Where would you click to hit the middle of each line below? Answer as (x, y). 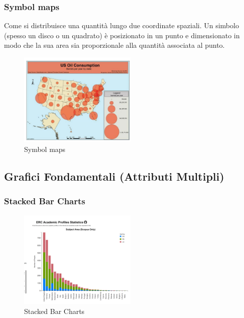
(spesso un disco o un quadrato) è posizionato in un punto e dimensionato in (122, 35)
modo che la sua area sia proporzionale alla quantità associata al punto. (114, 45)
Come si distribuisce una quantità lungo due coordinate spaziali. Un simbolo (121, 25)
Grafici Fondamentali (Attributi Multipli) (114, 176)
